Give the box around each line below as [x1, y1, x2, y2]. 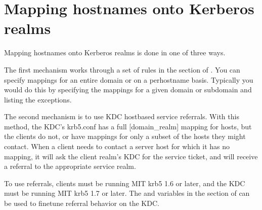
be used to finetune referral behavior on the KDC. [4, 198, 159, 208]
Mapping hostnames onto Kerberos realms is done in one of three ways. [4, 47, 226, 58]
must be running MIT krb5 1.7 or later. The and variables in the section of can [4, 188, 250, 198]
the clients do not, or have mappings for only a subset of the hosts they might [4, 131, 246, 142]
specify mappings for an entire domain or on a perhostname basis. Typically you [4, 74, 253, 85]
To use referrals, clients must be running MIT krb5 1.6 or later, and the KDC [4, 178, 245, 188]
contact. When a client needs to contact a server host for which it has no [4, 141, 230, 152]
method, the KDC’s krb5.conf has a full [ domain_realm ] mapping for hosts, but [4, 121, 252, 131]
